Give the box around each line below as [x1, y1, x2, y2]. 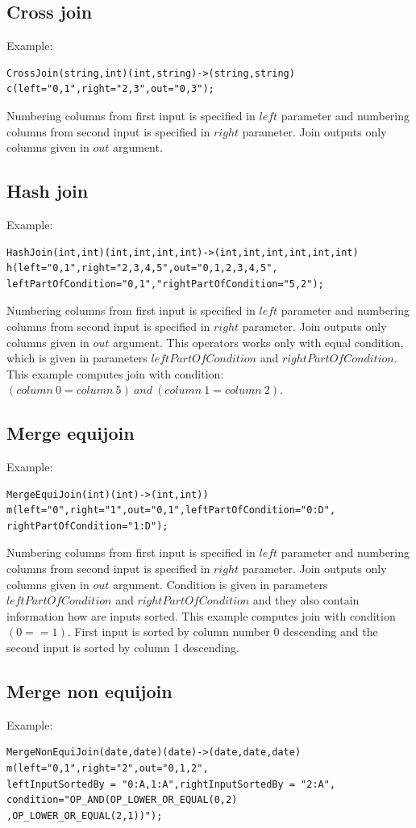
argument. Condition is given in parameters [112, 575, 328, 592]
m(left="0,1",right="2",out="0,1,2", [6, 763, 209, 775]
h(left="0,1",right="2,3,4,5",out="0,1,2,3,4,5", [6, 262, 278, 274]
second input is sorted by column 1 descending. [6, 639, 239, 656]
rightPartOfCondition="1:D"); [6, 520, 168, 532]
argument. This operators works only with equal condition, [112, 333, 404, 350]
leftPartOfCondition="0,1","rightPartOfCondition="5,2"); [6, 278, 324, 290]
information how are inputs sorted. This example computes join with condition [6, 607, 396, 624]
